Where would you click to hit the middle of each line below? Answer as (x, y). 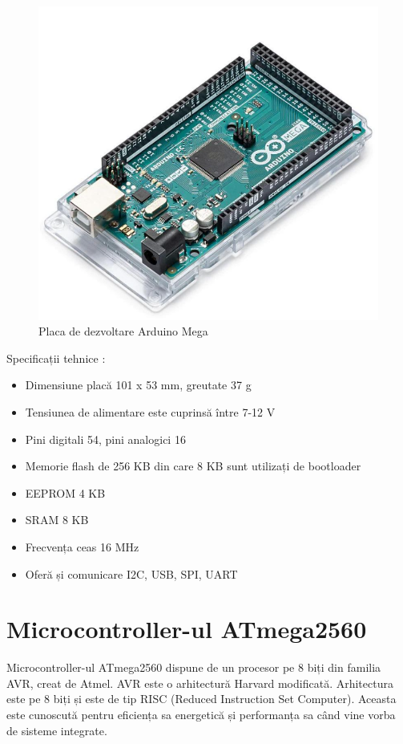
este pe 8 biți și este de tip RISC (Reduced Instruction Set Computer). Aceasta (201, 699)
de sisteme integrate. (57, 730)
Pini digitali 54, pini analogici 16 (105, 439)
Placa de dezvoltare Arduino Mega (123, 331)
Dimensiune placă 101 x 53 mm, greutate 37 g (138, 385)
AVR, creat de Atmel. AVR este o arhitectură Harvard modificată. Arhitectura (200, 683)
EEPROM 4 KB (65, 492)
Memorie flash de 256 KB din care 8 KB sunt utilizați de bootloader (193, 466)
